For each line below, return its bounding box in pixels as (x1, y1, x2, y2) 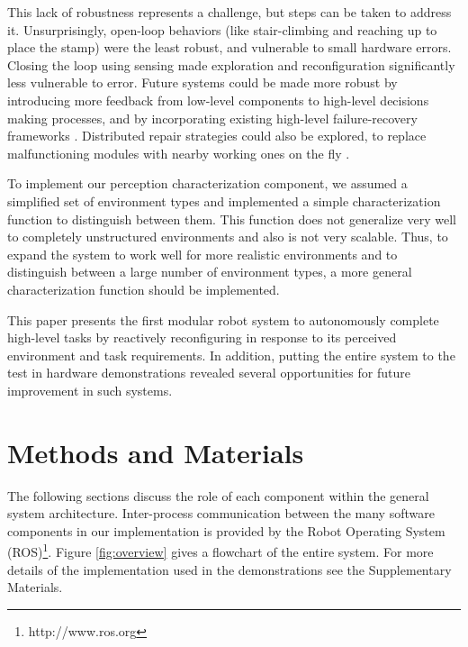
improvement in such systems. (7, 380, 173, 399)
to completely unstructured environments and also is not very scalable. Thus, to (7, 227, 448, 246)
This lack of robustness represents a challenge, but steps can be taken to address (7, 3, 452, 21)
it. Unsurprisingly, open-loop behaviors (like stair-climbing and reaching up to (7, 20, 437, 39)
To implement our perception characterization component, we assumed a (7, 174, 408, 193)
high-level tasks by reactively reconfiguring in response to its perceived (7, 328, 397, 347)
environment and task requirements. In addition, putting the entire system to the (7, 345, 455, 364)
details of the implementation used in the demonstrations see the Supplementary (7, 560, 452, 579)
